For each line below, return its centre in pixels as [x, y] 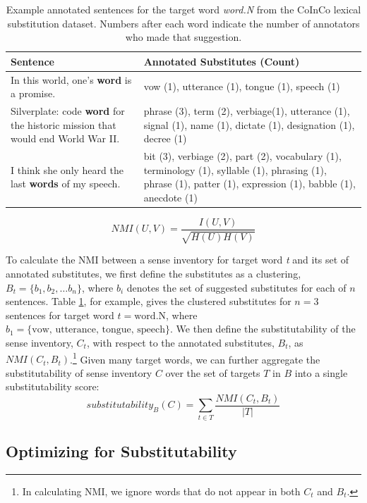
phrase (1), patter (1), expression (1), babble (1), [249, 184]
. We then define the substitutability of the [263, 329]
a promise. [33, 93]
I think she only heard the [67, 169]
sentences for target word [60, 315]
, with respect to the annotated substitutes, [180, 342]
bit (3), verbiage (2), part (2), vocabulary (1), [242, 156]
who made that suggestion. [183, 37]
